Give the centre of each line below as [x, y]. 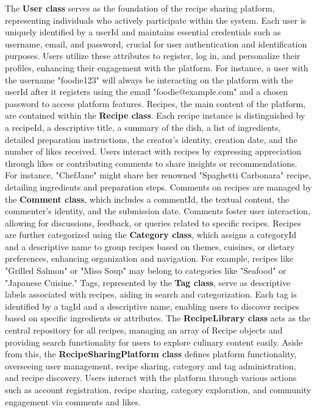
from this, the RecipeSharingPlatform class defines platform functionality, [151, 354]
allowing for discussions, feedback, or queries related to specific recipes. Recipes [153, 222]
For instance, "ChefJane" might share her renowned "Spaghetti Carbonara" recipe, [158, 175]
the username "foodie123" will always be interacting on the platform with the [149, 79]
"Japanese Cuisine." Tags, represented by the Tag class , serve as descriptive [148, 282]
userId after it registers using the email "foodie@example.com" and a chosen [147, 92]
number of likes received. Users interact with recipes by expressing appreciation [153, 151]
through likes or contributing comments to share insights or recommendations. [151, 163]
